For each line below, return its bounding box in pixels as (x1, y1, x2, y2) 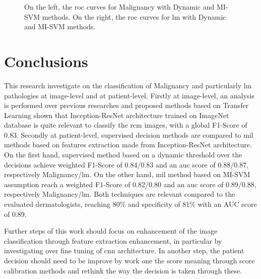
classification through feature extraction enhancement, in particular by (4, 235, 222, 246)
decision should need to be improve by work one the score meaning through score (4, 255, 255, 265)
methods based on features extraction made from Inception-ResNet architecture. (4, 139, 252, 150)
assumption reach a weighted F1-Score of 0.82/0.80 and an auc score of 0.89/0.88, (4, 179, 256, 189)
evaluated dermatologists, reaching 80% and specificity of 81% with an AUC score (4, 199, 257, 209)
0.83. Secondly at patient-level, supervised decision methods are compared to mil (4, 129, 253, 140)
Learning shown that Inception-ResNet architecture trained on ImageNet (4, 109, 229, 120)
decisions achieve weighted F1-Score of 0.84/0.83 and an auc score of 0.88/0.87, (4, 159, 249, 170)
